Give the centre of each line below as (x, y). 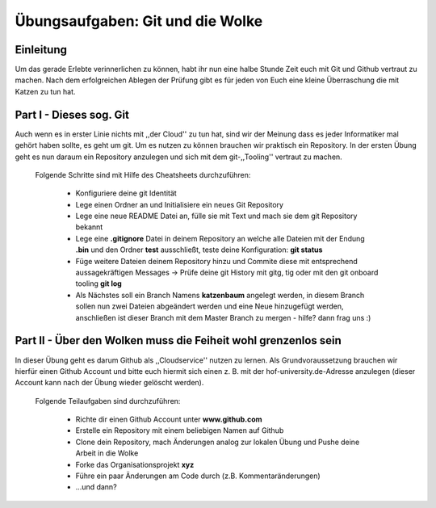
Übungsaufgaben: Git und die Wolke (139, 21)
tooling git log (99, 283)
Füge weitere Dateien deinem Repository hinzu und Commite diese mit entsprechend (217, 261)
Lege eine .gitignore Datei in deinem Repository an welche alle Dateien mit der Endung (220, 238)
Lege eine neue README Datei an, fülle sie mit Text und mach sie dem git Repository (216, 216)
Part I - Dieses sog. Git (72, 114)
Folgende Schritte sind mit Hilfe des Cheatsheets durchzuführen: (143, 174)
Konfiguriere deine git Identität (126, 193)
